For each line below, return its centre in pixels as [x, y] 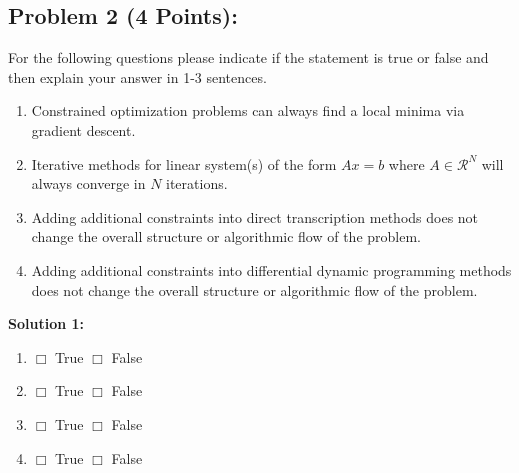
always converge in [88, 183]
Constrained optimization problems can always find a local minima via [248, 110]
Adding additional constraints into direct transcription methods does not [255, 216]
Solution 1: [46, 323]
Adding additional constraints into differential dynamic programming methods [271, 269]
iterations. [197, 183]
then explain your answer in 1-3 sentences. [137, 76]
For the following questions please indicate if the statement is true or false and [248, 57]
